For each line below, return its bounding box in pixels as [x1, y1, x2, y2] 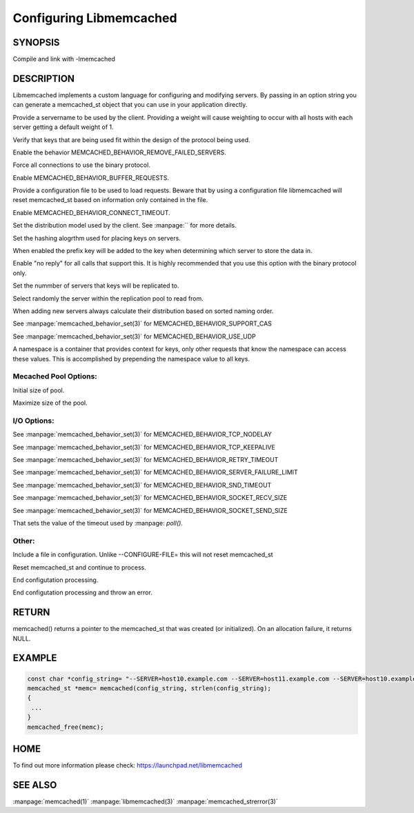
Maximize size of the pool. [12, 399, 88, 407]
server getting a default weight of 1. [12, 123, 114, 131]
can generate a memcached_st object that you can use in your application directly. [12, 101, 248, 109]
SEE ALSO [12, 779, 57, 791]
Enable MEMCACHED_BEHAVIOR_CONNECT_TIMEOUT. [12, 208, 170, 217]
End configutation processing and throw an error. [12, 588, 153, 596]
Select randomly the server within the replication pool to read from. [12, 294, 204, 303]
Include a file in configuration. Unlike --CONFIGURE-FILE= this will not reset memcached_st [12, 550, 273, 559]
